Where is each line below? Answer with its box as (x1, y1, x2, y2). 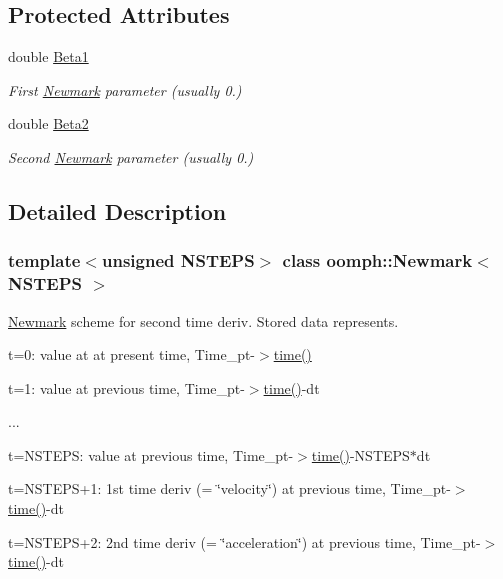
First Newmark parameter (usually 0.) (8, 79, 242, 100)
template (8, 248, 81, 273)
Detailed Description (8, 195, 227, 226)
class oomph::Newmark (282, 248, 473, 273)
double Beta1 (8, 46, 89, 67)
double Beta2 (8, 113, 89, 134)
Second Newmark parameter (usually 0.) (8, 146, 254, 167)
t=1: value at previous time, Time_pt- (8, 377, 245, 398)
